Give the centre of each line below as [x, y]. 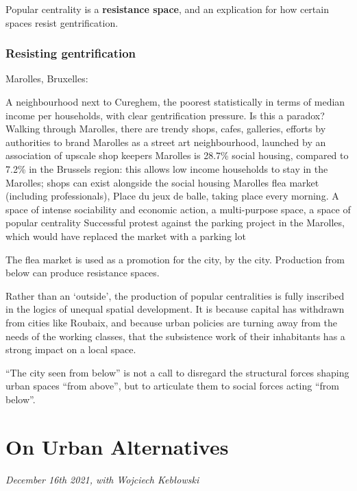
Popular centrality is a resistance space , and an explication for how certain [167, 9]
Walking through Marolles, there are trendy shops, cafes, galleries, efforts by [166, 129]
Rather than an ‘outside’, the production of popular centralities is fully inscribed [175, 295]
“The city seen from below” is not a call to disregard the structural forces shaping [177, 372]
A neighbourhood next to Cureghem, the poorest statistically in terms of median [175, 101]
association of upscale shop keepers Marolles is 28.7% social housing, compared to [177, 155]
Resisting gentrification [71, 53]
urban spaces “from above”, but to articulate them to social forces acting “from [172, 386]
